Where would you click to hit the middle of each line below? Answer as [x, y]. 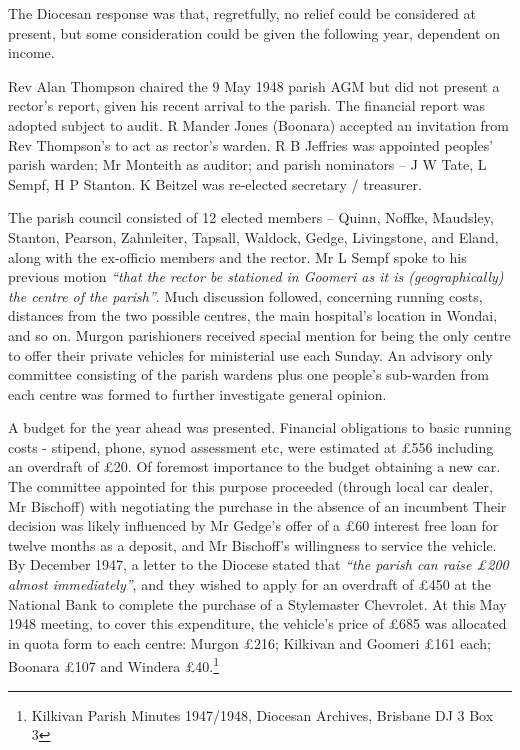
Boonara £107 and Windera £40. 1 [114, 665]
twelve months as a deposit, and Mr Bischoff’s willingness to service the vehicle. [252, 544]
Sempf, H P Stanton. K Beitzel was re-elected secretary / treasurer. [215, 183]
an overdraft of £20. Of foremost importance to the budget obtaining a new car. [254, 466]
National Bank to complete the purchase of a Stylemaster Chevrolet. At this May [257, 603]
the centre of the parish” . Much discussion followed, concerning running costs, [245, 295]
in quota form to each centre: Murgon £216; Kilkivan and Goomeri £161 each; [249, 642]
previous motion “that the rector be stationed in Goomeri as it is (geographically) [256, 276]
